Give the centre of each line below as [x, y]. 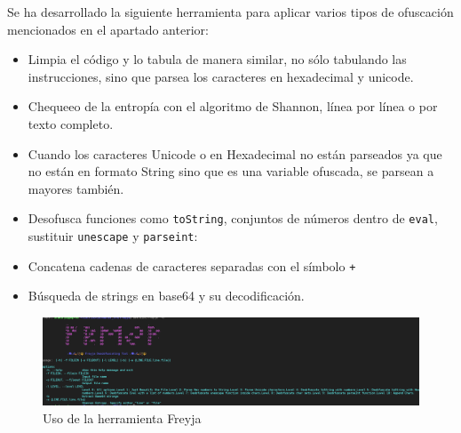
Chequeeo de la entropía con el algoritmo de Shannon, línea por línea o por [233, 106]
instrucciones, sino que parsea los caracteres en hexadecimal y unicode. [221, 76]
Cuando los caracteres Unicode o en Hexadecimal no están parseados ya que [235, 153]
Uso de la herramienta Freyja [122, 417]
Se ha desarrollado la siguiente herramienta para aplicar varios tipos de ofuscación [230, 12]
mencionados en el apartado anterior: [108, 29]
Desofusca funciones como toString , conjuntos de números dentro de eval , [233, 218]
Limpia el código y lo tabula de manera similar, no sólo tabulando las [217, 59]
